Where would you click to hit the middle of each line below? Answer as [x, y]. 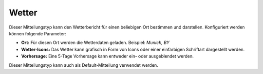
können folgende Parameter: [38, 33]
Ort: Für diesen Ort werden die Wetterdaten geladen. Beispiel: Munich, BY [95, 43]
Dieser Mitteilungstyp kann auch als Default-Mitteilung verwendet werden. [84, 65]
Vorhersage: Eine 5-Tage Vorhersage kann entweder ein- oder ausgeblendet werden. [108, 56]
